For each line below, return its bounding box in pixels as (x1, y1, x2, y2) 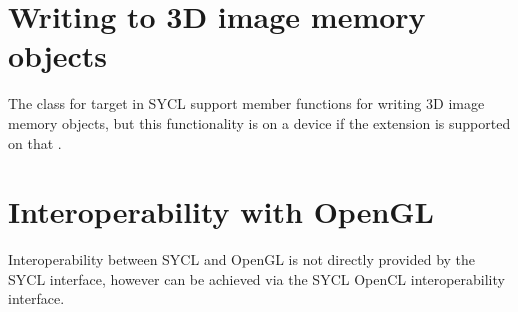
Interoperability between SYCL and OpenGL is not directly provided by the (8, 249, 476, 270)
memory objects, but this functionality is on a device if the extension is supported (8, 112, 511, 133)
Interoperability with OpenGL (8, 191, 434, 232)
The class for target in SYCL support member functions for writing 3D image (8, 93, 485, 114)
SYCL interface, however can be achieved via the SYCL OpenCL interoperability (8, 268, 505, 289)
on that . (8, 132, 62, 153)
